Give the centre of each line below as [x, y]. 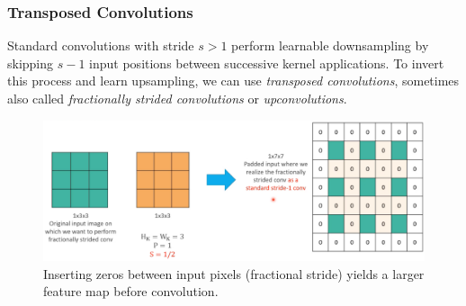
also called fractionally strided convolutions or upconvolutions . [177, 98]
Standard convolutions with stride [101, 45]
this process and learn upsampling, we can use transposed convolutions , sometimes [233, 81]
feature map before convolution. [131, 291]
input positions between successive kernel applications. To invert [267, 63]
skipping [31, 63]
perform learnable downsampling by [330, 45]
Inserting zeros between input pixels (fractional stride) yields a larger [234, 273]
